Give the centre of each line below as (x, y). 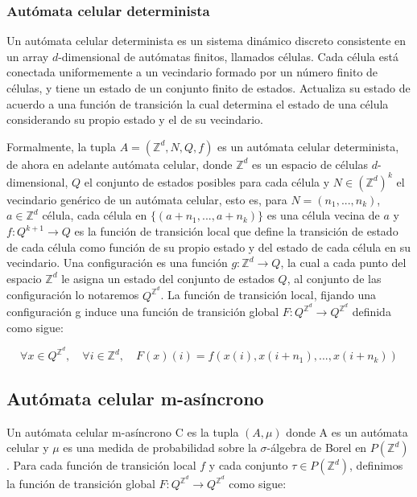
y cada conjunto (248, 465)
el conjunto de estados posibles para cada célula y (207, 181)
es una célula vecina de (323, 215)
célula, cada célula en (95, 215)
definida (372, 312)
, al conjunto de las (334, 278)
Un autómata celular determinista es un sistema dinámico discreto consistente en (206, 41)
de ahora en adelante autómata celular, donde (120, 164)
